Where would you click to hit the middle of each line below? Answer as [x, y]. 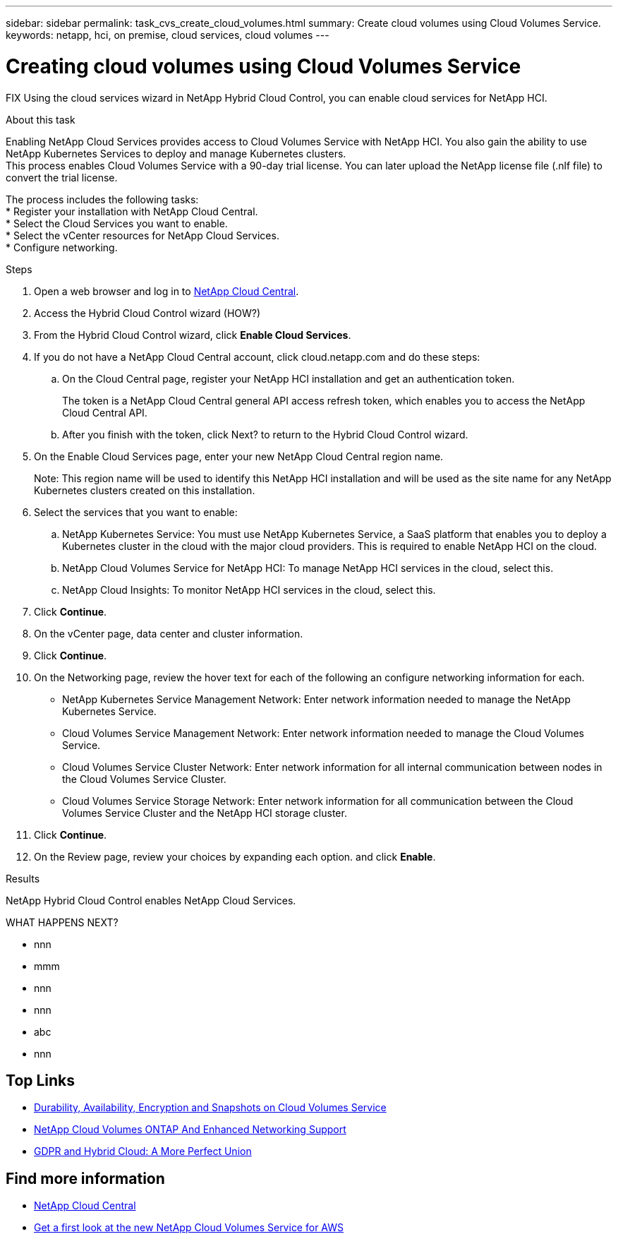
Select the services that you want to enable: [136, 512]
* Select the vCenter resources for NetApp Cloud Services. [143, 235]
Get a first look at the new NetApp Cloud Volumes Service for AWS [189, 1228]
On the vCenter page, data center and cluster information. [169, 633]
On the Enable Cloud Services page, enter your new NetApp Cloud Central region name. [239, 456]
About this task [41, 119]
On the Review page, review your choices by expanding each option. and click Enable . [235, 856]
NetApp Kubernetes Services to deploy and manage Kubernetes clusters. [176, 153]
